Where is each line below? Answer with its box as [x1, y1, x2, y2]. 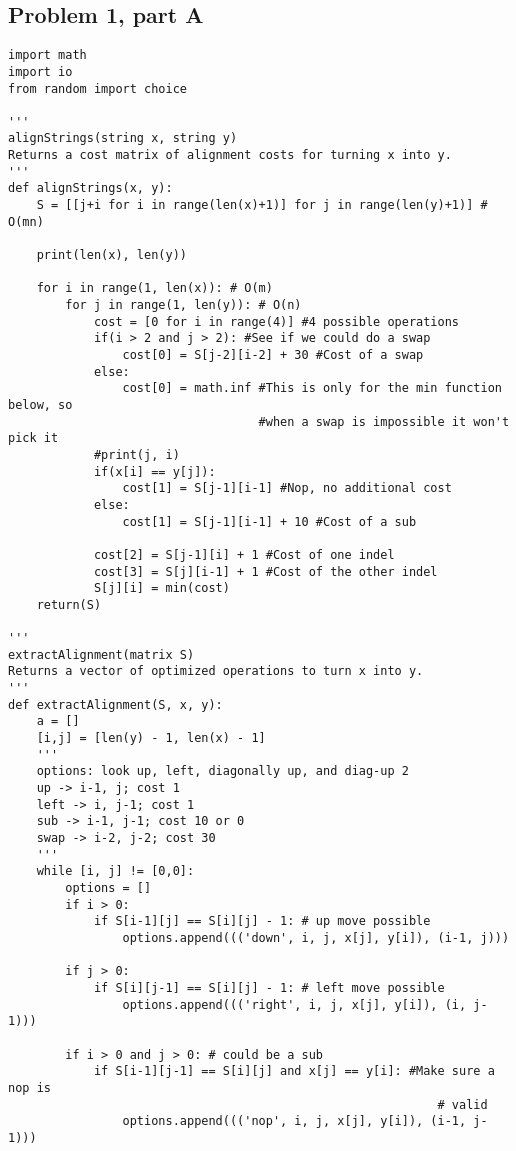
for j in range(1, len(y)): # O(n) [65, 298, 302, 313]
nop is [8, 1080, 51, 1095]
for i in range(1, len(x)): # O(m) [36, 281, 273, 296]
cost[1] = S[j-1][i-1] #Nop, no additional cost [122, 481, 452, 496]
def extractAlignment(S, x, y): [8, 697, 223, 712]
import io [8, 64, 73, 79]
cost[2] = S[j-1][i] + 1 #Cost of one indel [93, 547, 395, 562]
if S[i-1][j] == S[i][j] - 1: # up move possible [93, 914, 431, 929]
